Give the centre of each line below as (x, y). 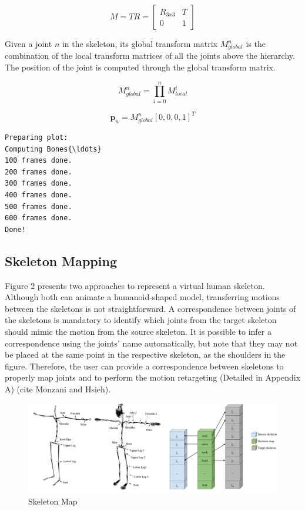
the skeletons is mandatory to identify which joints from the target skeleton (141, 320)
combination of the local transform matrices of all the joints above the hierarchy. (150, 56)
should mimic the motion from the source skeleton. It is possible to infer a (138, 331)
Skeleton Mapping (61, 260)
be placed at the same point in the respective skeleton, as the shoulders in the (145, 354)
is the (256, 43)
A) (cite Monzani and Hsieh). (58, 389)
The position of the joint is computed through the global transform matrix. (140, 67)
